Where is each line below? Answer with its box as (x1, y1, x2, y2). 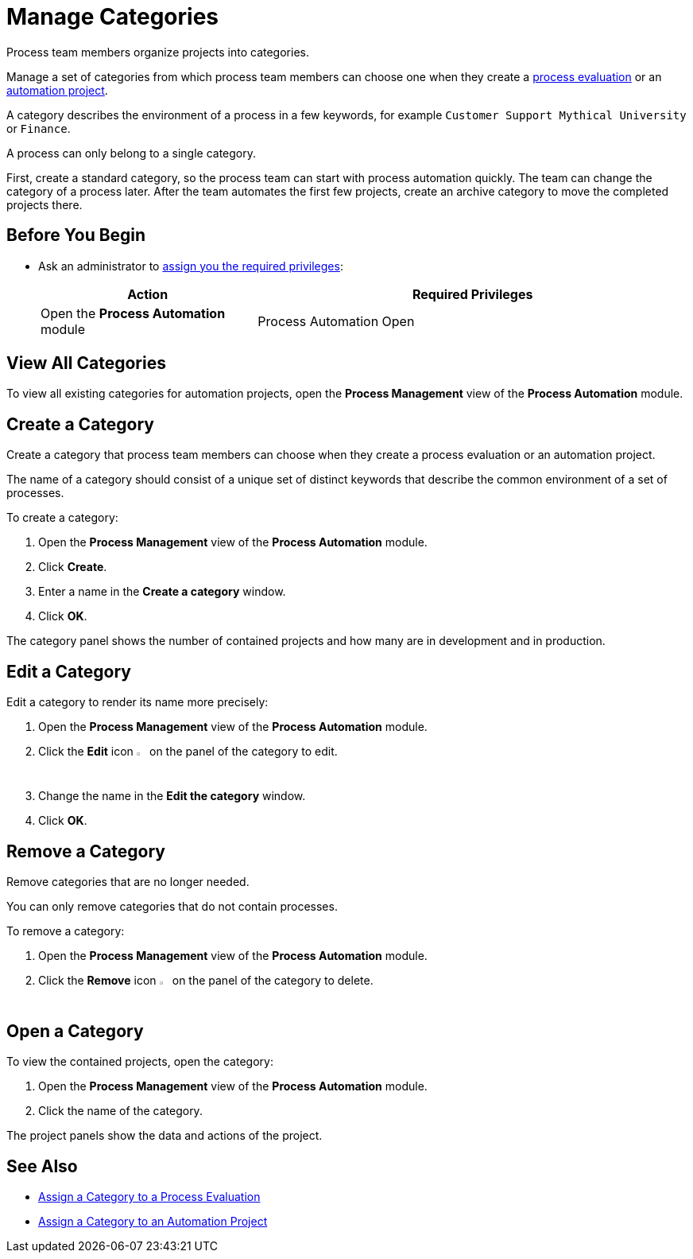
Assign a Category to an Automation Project (38, 1214, 268, 1229)
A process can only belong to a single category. (6, 146, 256, 160)
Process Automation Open (257, 313, 415, 329)
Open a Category (6, 1020, 144, 1041)
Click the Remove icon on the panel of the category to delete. (38, 973, 374, 988)
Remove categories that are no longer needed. (6, 875, 250, 889)
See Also (6, 1156, 78, 1176)
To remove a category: (6, 924, 125, 938)
